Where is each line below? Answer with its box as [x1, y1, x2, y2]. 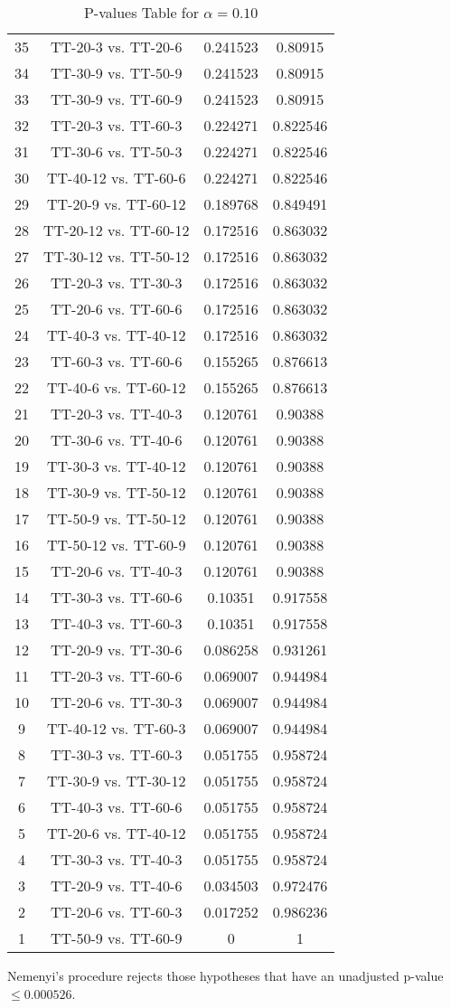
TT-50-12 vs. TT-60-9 [47, 534, 186, 555]
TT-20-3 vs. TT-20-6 [51, 36, 183, 57]
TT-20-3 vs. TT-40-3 [51, 403, 183, 424]
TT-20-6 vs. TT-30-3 [51, 692, 183, 712]
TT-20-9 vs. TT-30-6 [51, 639, 183, 660]
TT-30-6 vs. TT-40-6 [51, 429, 183, 450]
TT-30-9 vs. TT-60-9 [51, 89, 183, 109]
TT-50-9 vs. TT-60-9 [51, 928, 183, 948]
